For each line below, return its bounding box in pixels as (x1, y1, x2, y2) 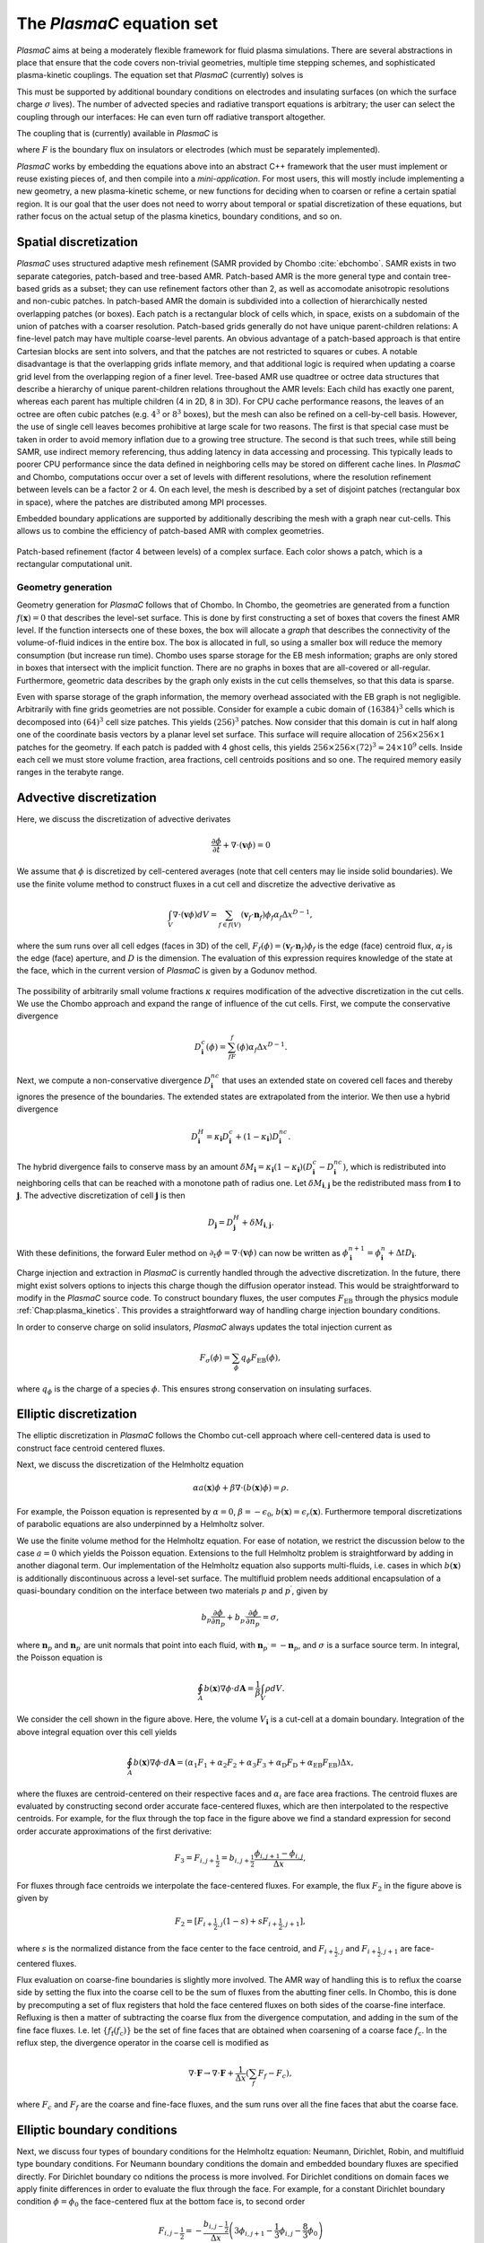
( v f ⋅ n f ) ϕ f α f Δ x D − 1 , (240, 908, 313, 921)
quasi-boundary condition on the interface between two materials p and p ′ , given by (16, 1584, 329, 1596)
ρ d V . (264, 1683, 285, 1693)
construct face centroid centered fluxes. (16, 1443, 166, 1453)
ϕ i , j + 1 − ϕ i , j (254, 1848, 304, 1861)
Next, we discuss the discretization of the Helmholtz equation (16, 1459, 244, 1471)
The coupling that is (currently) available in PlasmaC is (16, 127, 219, 138)
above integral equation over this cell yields (16, 1726, 177, 1737)
